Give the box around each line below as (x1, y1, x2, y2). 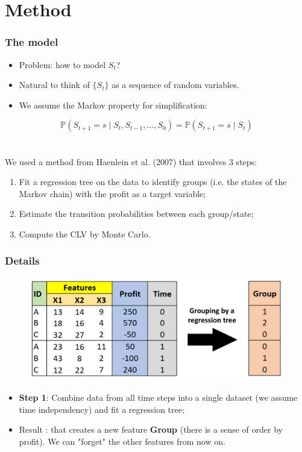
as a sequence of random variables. (112, 78, 239, 91)
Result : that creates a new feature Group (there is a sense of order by (19, 423, 283, 436)
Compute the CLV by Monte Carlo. (19, 227, 151, 240)
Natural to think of (19, 78, 90, 91)
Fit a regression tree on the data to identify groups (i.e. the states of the (19, 175, 287, 188)
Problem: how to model (19, 58, 106, 71)
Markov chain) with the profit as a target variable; (19, 187, 206, 199)
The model (5, 34, 58, 49)
